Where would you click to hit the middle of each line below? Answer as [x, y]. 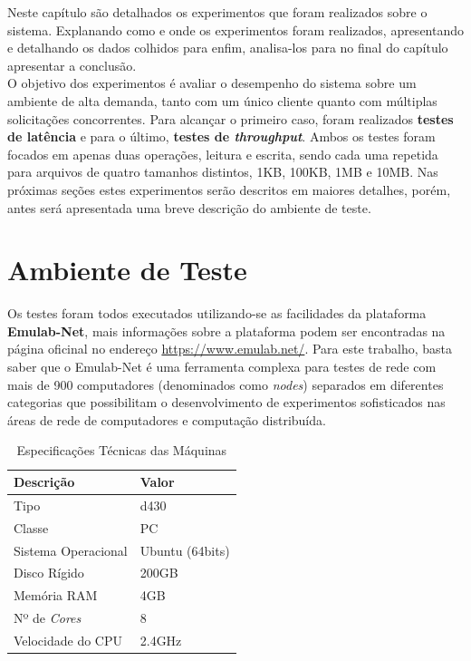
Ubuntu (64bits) [185, 550]
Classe [31, 527]
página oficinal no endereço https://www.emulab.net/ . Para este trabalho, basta [230, 349]
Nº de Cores [48, 618]
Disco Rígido [49, 573]
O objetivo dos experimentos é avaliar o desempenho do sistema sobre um [212, 83]
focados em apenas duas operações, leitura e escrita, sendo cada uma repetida [223, 154]
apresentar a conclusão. [72, 65]
